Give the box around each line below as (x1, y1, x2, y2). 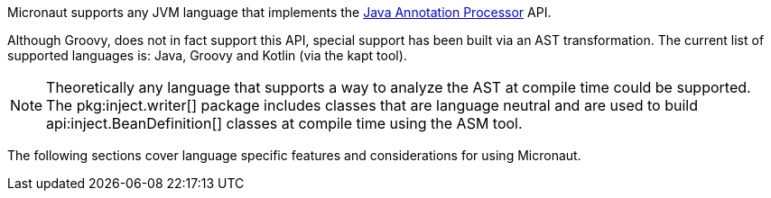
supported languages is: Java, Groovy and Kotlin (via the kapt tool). (7, 48, 407, 63)
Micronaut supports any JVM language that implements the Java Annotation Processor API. (7, 4, 552, 20)
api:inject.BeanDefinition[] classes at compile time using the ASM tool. (46, 114, 523, 132)
